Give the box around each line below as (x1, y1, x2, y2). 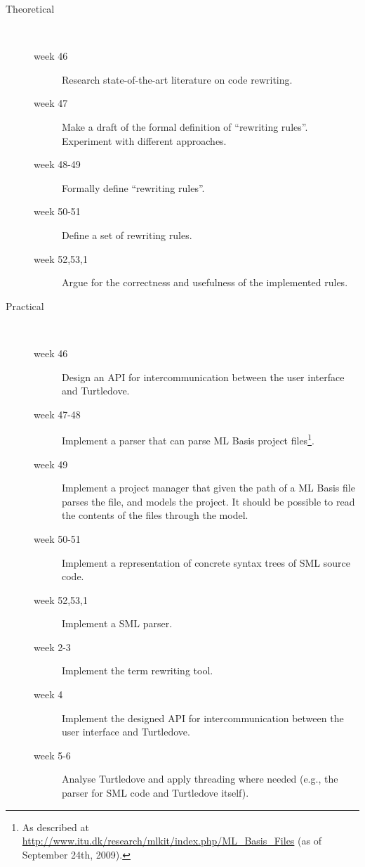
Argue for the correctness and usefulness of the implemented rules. (62, 275, 348, 290)
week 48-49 (34, 157, 81, 172)
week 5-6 (34, 747, 71, 762)
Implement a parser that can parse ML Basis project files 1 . (62, 431, 314, 447)
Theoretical (6, 1, 55, 15)
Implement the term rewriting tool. (62, 663, 213, 678)
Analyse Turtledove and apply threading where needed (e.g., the (62, 771, 338, 786)
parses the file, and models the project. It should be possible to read (62, 494, 355, 508)
